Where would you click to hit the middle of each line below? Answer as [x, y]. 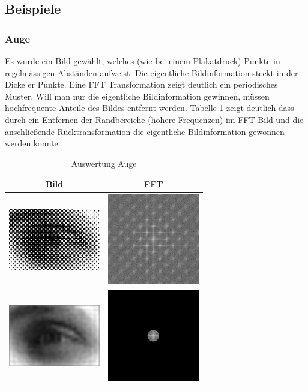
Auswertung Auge [104, 163]
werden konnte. [33, 143]
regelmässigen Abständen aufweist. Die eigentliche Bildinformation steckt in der [152, 72]
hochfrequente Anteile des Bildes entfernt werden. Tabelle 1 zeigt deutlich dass [149, 108]
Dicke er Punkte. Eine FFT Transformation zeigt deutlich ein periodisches [141, 84]
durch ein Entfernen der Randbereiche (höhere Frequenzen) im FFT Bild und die [154, 119]
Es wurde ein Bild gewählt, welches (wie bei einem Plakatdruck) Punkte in [143, 61]
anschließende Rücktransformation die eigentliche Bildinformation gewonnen [145, 131]
